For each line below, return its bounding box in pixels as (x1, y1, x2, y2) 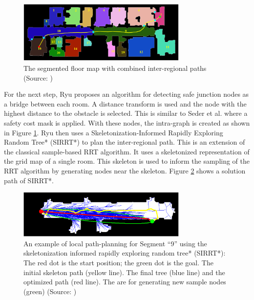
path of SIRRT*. (4, 175, 54, 185)
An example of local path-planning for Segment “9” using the (23, 238, 207, 248)
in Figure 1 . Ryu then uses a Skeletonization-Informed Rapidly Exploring (4, 127, 223, 137)
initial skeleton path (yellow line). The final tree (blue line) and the (23, 267, 225, 277)
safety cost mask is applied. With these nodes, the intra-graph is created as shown (4, 117, 250, 128)
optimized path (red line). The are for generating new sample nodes (23, 277, 226, 287)
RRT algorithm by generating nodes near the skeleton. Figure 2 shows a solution (4, 165, 246, 175)
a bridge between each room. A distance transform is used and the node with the (4, 98, 247, 108)
